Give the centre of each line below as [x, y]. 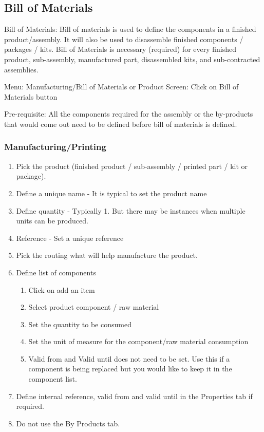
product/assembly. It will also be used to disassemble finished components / [124, 39]
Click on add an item [62, 289]
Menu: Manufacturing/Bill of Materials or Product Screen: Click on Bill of [121, 87]
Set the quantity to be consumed [80, 324]
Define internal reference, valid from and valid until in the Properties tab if [134, 396]
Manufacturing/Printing [55, 147]
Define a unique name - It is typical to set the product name [111, 193]
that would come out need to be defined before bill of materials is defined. [121, 124]
